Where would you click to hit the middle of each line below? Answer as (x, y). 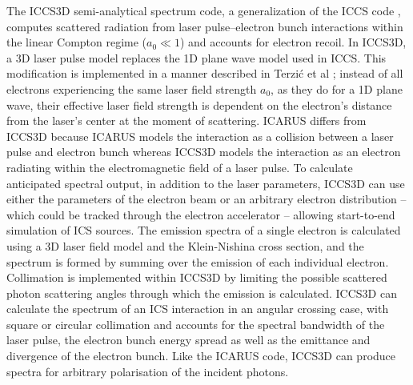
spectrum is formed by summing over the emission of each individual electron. (198, 261)
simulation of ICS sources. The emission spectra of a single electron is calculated (204, 230)
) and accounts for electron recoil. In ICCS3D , (293, 42)
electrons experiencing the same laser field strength (132, 88)
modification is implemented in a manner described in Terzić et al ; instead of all (205, 73)
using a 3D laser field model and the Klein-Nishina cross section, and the (185, 245)
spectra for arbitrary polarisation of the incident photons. (148, 371)
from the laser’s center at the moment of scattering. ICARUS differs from (186, 120)
